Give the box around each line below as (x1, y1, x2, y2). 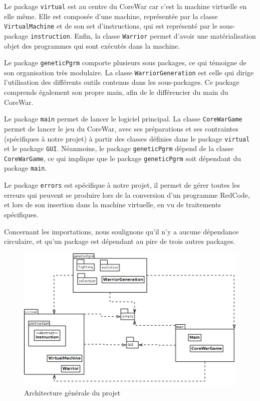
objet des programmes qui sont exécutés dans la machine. (4, 40, 180, 51)
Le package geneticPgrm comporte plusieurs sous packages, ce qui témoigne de (4, 57, 246, 68)
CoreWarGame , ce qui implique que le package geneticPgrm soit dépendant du (4, 153, 241, 163)
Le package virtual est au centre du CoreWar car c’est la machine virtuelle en (4, 1, 247, 11)
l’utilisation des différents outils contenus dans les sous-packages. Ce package (4, 77, 239, 87)
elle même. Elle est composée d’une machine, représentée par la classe (4, 11, 218, 21)
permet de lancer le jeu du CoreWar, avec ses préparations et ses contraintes (4, 123, 238, 133)
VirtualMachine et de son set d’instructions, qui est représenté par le (4, 21, 217, 31)
